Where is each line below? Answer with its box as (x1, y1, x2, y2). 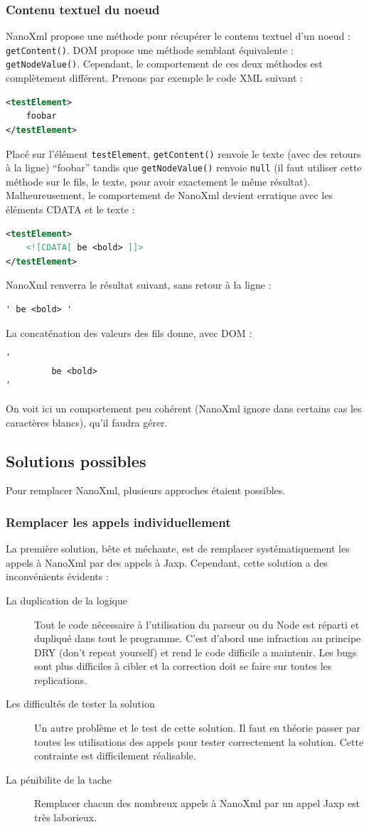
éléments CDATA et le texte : (6, 202, 135, 216)
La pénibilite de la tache (6, 772, 112, 786)
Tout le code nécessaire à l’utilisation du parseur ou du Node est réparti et (34, 617, 360, 631)
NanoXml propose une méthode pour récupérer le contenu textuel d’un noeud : (6, 28, 351, 43)
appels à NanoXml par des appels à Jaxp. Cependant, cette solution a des (6, 555, 328, 570)
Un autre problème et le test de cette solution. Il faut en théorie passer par (34, 720, 360, 735)
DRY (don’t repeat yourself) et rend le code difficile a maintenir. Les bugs (34, 644, 357, 659)
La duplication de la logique (6, 592, 127, 607)
